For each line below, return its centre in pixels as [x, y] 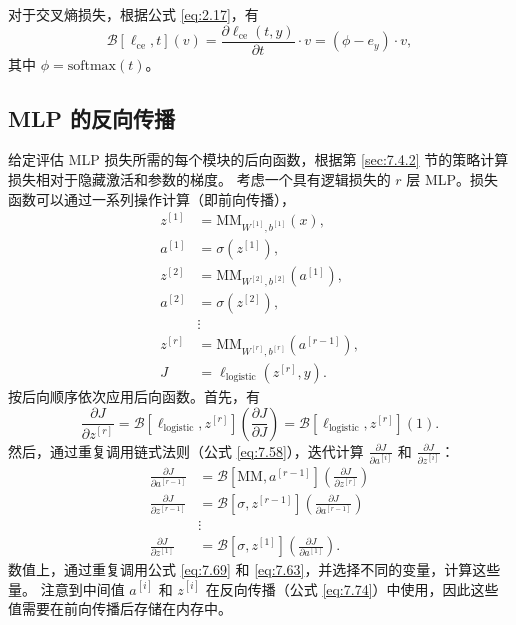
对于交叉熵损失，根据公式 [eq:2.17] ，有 [133, 14]
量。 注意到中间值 [66, 588]
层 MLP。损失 [452, 179]
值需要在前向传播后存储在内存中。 [120, 608]
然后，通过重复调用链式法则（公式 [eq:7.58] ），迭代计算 [186, 450]
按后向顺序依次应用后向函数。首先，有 [134, 395]
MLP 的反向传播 [92, 117]
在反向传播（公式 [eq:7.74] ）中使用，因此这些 [352, 588]
